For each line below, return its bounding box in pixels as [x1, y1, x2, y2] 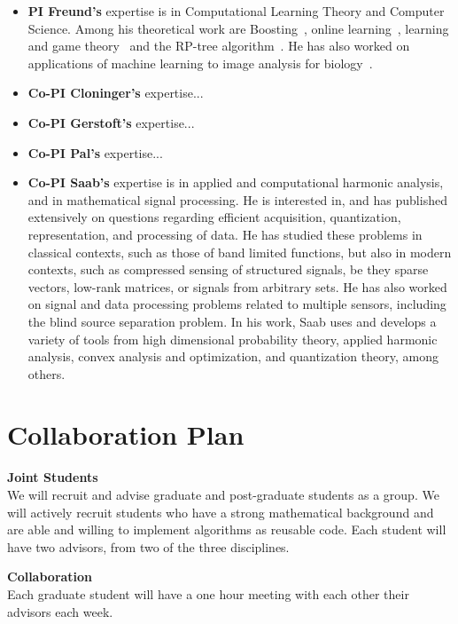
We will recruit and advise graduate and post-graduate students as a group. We [7, 486, 439, 503]
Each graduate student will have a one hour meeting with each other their [7, 584, 409, 603]
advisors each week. [7, 602, 113, 620]
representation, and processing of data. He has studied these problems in [27, 225, 423, 243]
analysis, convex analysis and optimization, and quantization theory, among [27, 347, 439, 366]
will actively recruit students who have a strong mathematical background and [7, 502, 434, 521]
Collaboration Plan [7, 416, 245, 453]
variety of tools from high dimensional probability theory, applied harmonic [27, 329, 438, 348]
